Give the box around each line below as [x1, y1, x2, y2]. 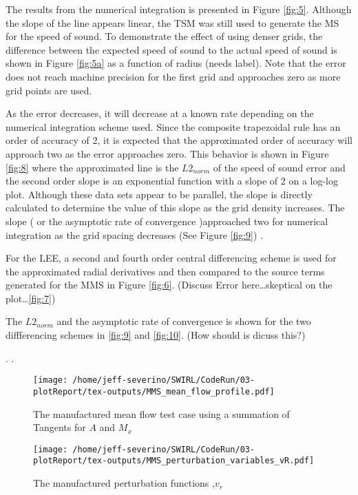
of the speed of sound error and [213, 160, 346, 174]
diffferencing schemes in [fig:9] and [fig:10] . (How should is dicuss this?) [6, 328, 306, 342]
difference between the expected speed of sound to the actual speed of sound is [6, 42, 337, 56]
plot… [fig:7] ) [6, 291, 56, 305]
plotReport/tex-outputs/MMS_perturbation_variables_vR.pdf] [33, 456, 315, 466]
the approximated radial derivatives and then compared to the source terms [6, 264, 325, 278]
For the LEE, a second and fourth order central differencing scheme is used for [6, 251, 337, 265]
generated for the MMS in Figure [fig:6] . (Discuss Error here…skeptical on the [6, 277, 333, 292]
